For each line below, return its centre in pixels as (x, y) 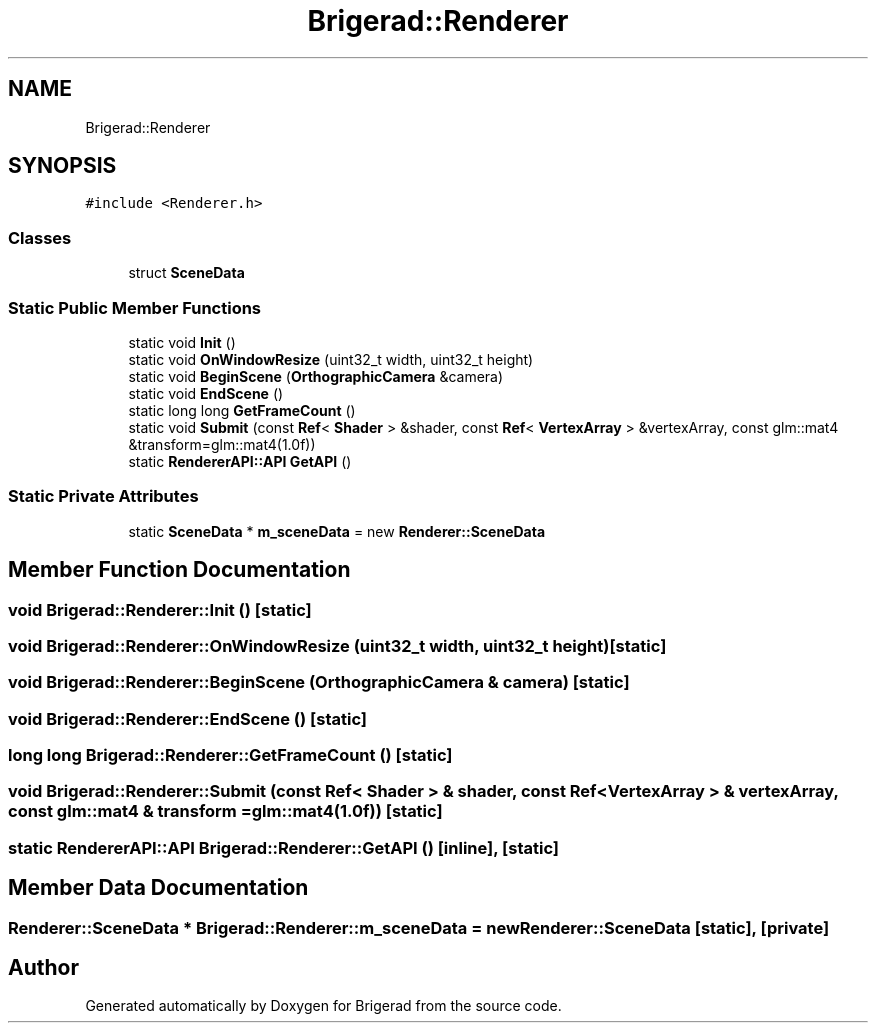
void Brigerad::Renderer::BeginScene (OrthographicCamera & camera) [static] (319, 682)
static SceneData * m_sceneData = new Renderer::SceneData (337, 531)
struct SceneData (186, 273)
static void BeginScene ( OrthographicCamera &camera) (316, 376)
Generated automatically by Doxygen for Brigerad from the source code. (323, 1006)
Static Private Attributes (103, 496)
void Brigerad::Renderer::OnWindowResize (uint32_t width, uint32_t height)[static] (337, 645)
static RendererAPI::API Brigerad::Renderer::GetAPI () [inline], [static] (283, 847)
